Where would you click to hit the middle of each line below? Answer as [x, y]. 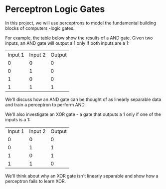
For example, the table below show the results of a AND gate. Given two [79, 38]
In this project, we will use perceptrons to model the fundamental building [81, 23]
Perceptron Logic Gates [55, 9]
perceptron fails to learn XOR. [36, 181]
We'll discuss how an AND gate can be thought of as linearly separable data [83, 99]
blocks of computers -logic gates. [40, 28]
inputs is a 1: [18, 119]
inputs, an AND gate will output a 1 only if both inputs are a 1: [67, 43]
